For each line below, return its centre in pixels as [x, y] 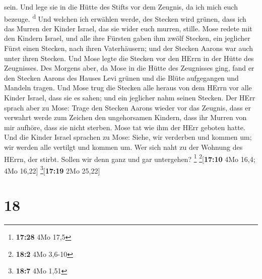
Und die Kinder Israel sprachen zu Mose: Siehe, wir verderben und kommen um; [128, 137]
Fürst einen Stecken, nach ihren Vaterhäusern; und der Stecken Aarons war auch [128, 48]
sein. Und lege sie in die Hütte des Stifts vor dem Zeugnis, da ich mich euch [121, 7]
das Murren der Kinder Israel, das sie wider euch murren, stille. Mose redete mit [128, 28]
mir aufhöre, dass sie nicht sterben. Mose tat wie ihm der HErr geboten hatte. [125, 127]
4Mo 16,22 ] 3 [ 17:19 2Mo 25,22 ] [52, 170]
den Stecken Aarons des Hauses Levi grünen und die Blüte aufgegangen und [121, 77]
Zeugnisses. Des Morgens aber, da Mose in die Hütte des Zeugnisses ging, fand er [129, 68]
